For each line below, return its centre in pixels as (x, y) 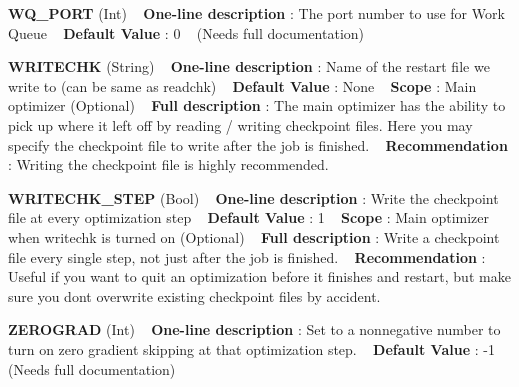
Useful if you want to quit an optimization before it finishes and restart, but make (259, 276)
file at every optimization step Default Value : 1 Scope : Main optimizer (249, 217)
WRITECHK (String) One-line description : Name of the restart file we (249, 66)
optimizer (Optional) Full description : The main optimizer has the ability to (257, 105)
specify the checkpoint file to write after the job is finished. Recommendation (258, 144)
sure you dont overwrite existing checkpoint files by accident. (194, 295)
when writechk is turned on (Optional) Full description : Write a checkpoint (254, 236)
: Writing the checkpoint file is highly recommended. (168, 164)
